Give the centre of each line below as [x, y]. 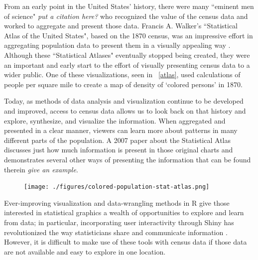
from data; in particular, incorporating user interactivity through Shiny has [119, 222]
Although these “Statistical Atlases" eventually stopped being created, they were [127, 55]
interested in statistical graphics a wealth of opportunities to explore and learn [124, 212]
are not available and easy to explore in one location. [85, 251]
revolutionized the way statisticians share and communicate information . [116, 232]
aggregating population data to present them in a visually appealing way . [117, 45]
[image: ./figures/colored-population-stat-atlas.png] [117, 187]
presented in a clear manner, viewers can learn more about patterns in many [121, 130]
